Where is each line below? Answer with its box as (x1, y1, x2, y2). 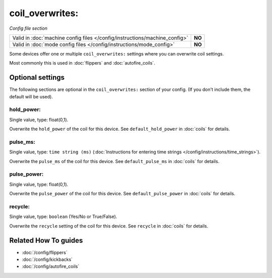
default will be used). (9, 93, 53, 99)
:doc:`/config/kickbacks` (22, 256, 73, 262)
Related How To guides (9, 236, 83, 245)
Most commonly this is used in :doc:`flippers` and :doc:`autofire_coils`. (9, 60, 156, 66)
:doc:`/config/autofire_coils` (22, 263, 80, 269)
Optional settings (9, 73, 65, 82)
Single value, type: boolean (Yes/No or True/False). (9, 213, 117, 219)
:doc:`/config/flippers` (22, 249, 67, 255)
